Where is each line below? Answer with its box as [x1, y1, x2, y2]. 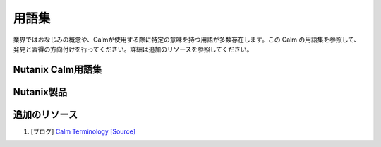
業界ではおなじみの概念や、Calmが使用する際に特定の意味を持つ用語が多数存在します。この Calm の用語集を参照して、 [13, 35, 361, 44]
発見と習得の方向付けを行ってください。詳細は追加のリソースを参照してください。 [13, 45, 253, 53]
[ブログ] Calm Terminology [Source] [30, 127, 136, 136]
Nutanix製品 [13, 86, 68, 98]
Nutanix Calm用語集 [13, 64, 102, 76]
